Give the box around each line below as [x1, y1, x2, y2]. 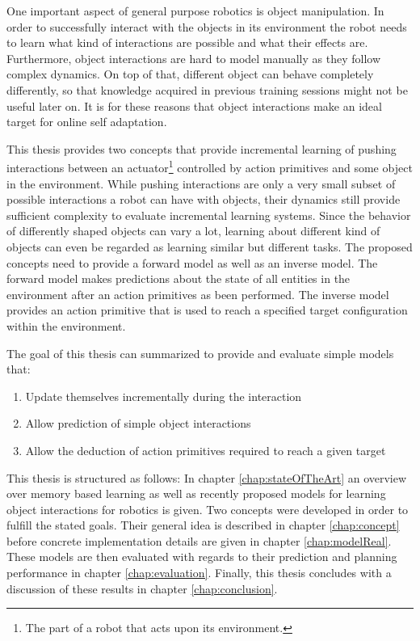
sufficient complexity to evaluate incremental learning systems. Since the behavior [6, 206, 411, 223]
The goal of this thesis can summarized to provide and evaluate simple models [6, 344, 394, 361]
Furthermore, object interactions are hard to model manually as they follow [6, 49, 380, 66]
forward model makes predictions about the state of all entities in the [6, 270, 351, 287]
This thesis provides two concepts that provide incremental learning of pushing [6, 140, 397, 157]
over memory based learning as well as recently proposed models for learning [6, 485, 386, 502]
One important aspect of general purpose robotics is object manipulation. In [6, 2, 384, 19]
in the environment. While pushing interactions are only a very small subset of [6, 175, 396, 192]
